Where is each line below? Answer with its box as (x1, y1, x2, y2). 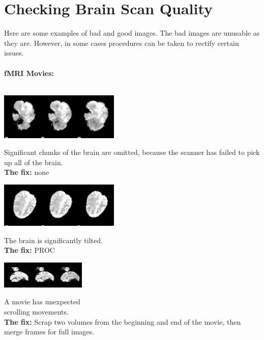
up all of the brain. (4, 156, 63, 167)
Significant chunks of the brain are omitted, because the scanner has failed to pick (4, 147, 260, 158)
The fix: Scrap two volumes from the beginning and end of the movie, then (4, 316, 241, 327)
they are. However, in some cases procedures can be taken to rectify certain (4, 37, 239, 48)
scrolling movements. (4, 306, 69, 317)
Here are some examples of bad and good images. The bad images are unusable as (4, 28, 260, 38)
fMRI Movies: (4, 67, 54, 78)
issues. (4, 47, 24, 58)
